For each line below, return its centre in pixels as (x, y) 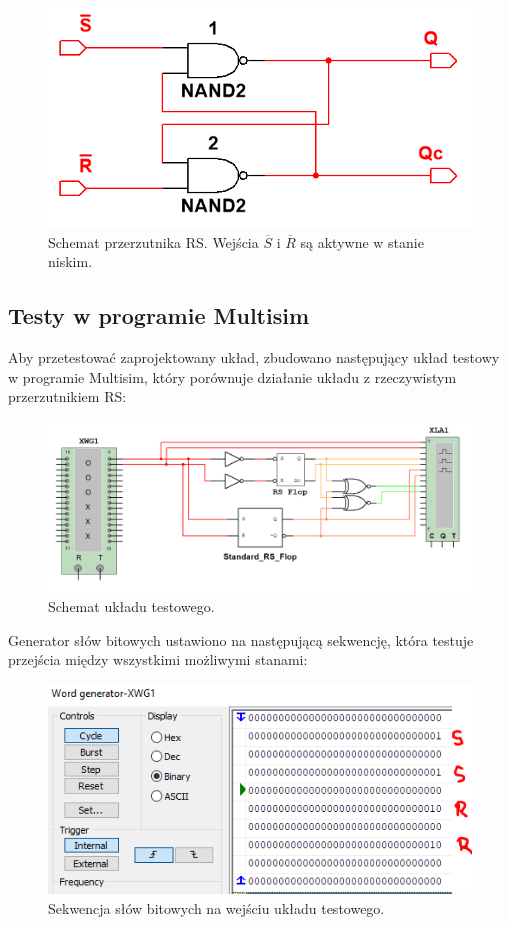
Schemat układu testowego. (131, 605)
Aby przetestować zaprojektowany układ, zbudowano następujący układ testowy (254, 357)
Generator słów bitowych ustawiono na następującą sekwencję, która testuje (241, 639)
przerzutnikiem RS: (67, 396)
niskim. (70, 261)
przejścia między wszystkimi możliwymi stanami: (158, 659)
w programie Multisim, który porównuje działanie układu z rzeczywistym (232, 376)
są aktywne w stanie (362, 241)
